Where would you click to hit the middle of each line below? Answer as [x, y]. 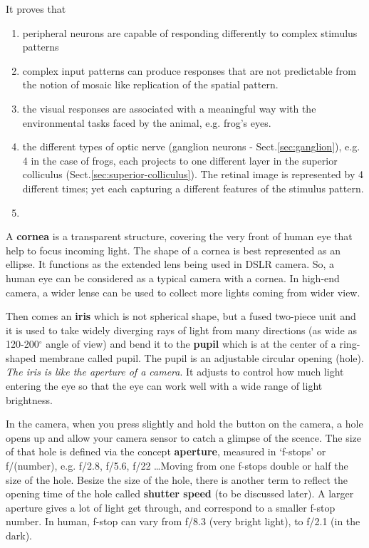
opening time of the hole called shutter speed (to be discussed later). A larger [180, 493]
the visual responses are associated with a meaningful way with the [169, 108]
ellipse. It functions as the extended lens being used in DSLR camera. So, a [170, 264]
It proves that [36, 9]
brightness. [29, 399]
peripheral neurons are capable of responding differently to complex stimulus [190, 32]
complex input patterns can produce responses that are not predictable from [189, 70]
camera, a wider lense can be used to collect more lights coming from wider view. [183, 292]
